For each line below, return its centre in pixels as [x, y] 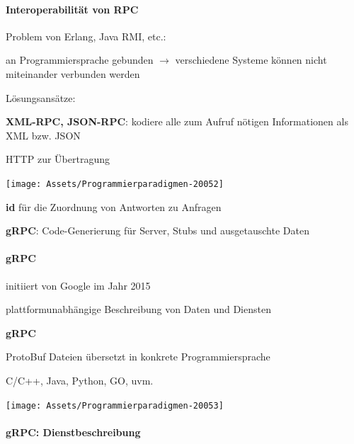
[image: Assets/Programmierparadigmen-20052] [115, 184]
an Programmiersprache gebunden [80, 60]
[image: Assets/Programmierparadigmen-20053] [115, 405]
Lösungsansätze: [41, 97]
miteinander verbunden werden [73, 73]
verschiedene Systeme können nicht [251, 60]
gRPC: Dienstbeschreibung [73, 432]
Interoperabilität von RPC [72, 9]
